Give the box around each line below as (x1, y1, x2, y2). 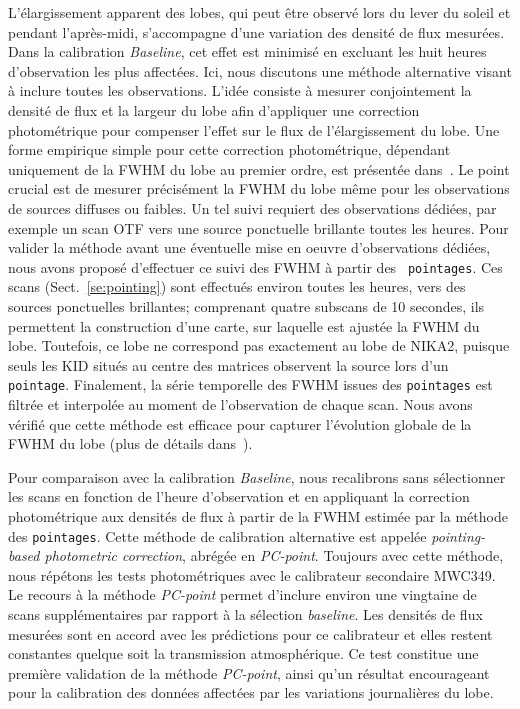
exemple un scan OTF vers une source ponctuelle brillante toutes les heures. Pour (8, 217, 509, 238)
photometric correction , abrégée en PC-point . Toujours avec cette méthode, (44, 545, 504, 566)
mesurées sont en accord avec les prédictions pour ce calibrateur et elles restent (8, 623, 493, 644)
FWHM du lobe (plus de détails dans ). (8, 433, 253, 454)
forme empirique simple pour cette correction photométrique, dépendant (8, 139, 451, 160)
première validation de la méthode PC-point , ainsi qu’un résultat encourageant (8, 662, 490, 683)
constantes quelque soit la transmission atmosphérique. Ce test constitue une (8, 643, 479, 664)
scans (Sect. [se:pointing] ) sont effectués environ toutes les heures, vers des (8, 276, 466, 297)
